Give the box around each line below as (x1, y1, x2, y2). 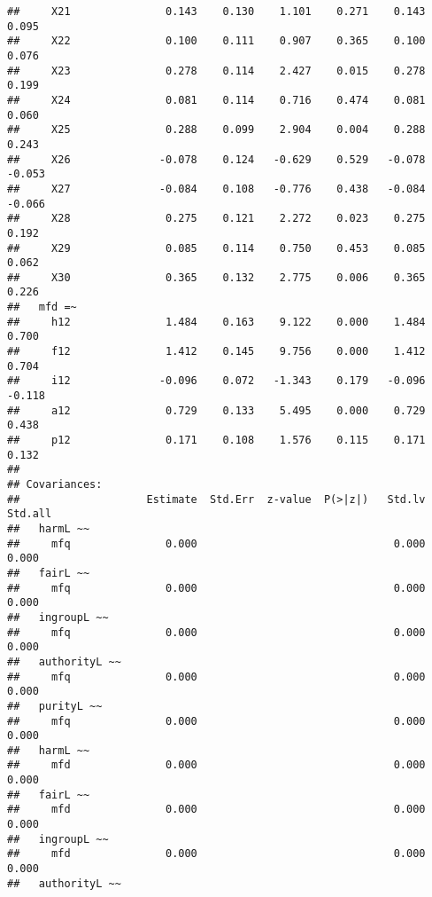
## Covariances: (7, 478, 103, 491)
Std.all (7, 508, 52, 521)
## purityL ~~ (7, 699, 103, 712)
